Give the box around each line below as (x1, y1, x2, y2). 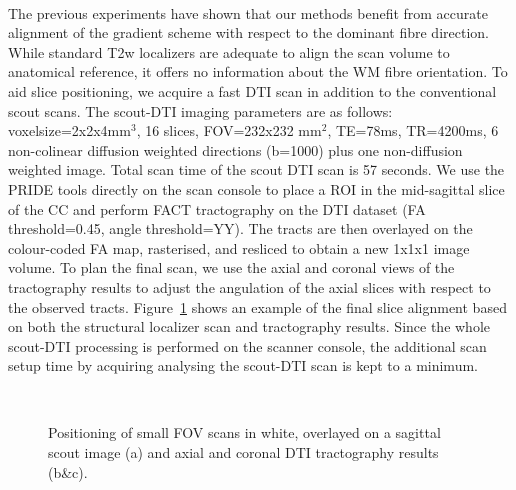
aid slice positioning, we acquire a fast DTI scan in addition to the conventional (8, 80, 497, 101)
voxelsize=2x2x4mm (8, 120, 131, 141)
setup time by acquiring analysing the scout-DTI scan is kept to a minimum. (8, 355, 478, 376)
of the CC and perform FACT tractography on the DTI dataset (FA (8, 198, 426, 219)
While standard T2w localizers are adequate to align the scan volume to (8, 41, 450, 62)
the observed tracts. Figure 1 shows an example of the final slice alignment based (8, 296, 507, 317)
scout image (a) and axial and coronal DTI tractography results (48, 442, 439, 463)
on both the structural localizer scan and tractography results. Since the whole (8, 316, 491, 337)
